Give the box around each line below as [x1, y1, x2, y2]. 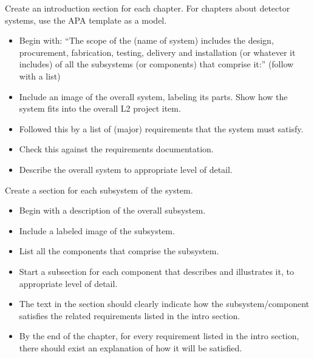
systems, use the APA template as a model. [5, 13, 167, 26]
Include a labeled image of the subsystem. [19, 224, 175, 237]
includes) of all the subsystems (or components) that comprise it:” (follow [19, 58, 294, 70]
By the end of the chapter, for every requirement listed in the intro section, [19, 329, 299, 342]
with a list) [19, 69, 61, 82]
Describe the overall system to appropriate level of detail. [19, 163, 233, 175]
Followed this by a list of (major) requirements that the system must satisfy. [19, 122, 304, 135]
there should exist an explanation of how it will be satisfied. [19, 341, 242, 354]
